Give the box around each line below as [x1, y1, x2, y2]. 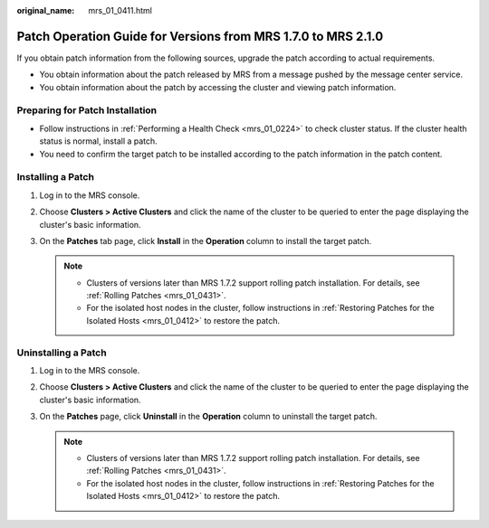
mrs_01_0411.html [88, 5, 153, 15]
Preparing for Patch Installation [16, 104, 158, 117]
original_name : [16, 5, 75, 15]
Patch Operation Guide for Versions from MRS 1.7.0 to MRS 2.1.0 [16, 28, 384, 44]
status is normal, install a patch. [39, 136, 158, 146]
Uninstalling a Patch [16, 346, 108, 359]
